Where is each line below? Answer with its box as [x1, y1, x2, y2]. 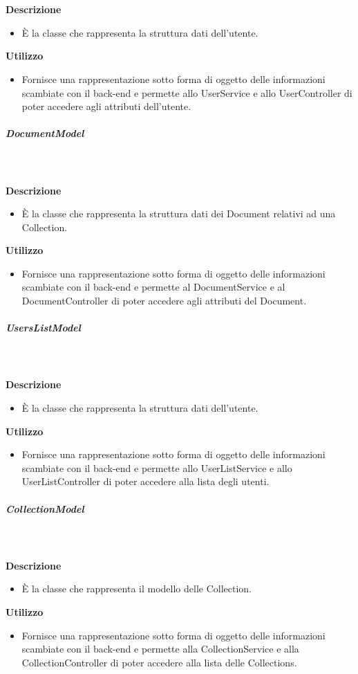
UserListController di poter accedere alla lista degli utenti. [21, 474, 270, 489]
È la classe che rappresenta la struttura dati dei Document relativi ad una [21, 206, 336, 221]
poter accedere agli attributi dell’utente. [21, 99, 191, 113]
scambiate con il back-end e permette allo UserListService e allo [21, 460, 292, 475]
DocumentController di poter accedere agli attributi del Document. [21, 293, 307, 308]
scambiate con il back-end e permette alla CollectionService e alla [21, 641, 299, 656]
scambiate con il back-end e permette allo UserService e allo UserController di [21, 85, 352, 100]
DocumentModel [6, 126, 84, 140]
